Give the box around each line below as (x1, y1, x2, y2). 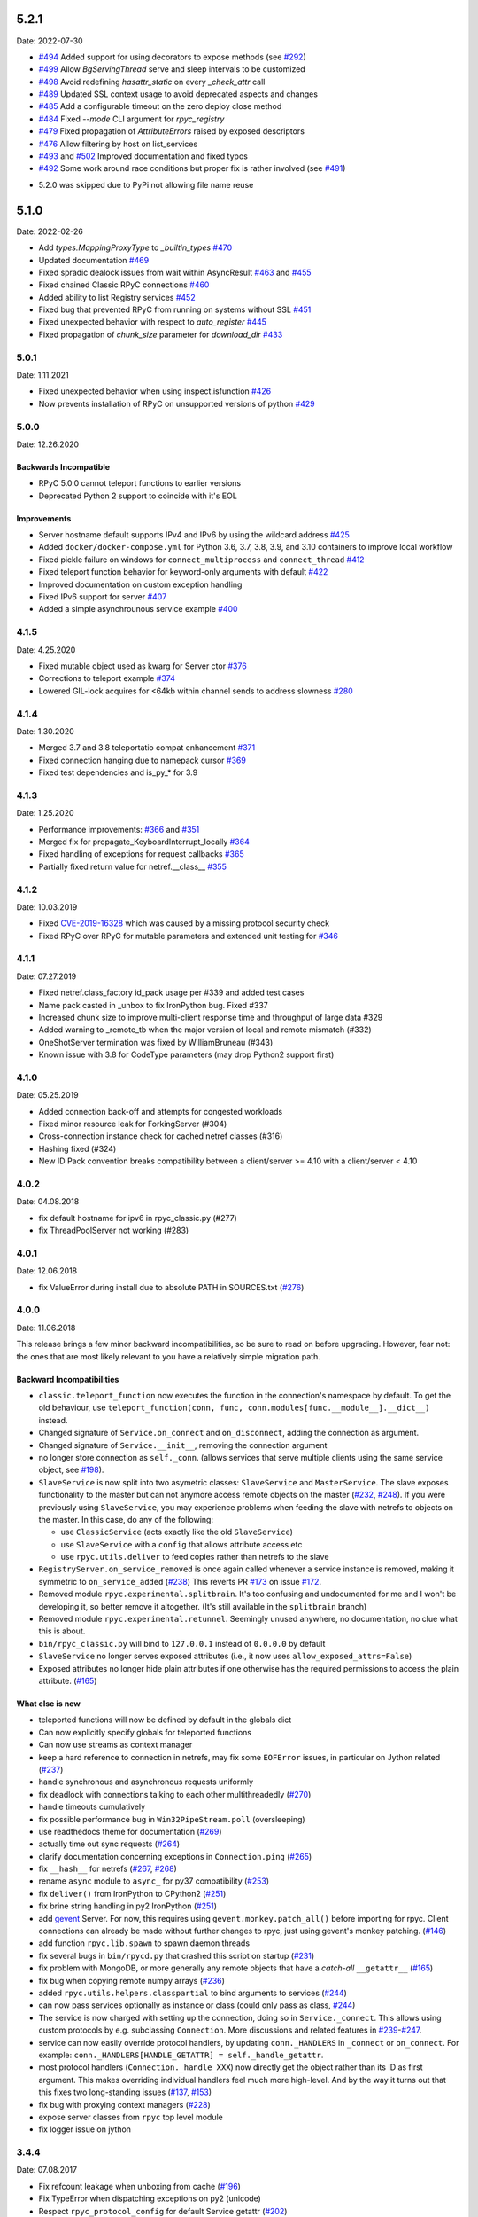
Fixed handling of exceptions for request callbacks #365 (38, 849, 244, 859)
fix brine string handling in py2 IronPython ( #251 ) (38, 1900, 217, 1911)
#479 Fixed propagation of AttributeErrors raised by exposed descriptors (38, 126, 305, 137)
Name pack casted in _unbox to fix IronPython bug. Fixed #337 (38, 999, 269, 1010)
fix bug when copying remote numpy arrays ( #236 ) (38, 1975, 226, 1986)
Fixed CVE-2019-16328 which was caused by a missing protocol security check (38, 918, 330, 928)
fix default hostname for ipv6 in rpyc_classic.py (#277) (38, 1212, 238, 1223)
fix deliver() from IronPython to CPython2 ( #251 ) (38, 1888, 227, 1899)
